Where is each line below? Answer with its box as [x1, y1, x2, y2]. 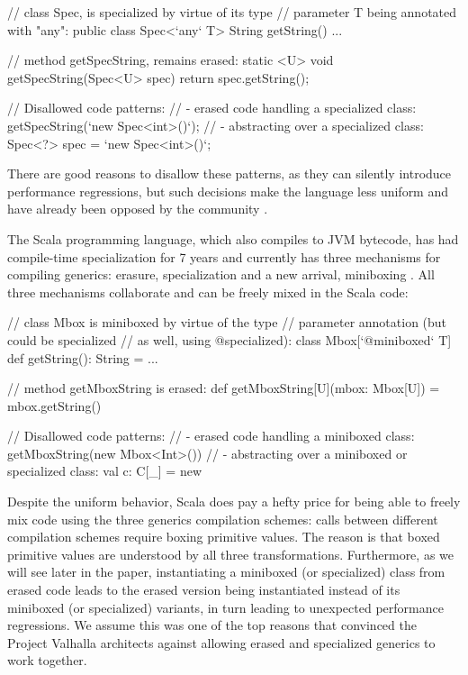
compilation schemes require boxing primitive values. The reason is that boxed [7, 527, 440, 546]
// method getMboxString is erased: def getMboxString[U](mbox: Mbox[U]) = [7, 379, 440, 397]
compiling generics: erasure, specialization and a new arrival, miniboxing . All [7, 265, 435, 284]
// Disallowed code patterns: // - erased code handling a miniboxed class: [7, 426, 415, 445]
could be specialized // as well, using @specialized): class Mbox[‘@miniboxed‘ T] [7, 330, 452, 349]
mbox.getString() [7, 396, 102, 415]
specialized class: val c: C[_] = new [7, 461, 202, 480]
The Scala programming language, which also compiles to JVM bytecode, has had [7, 229, 459, 248]
